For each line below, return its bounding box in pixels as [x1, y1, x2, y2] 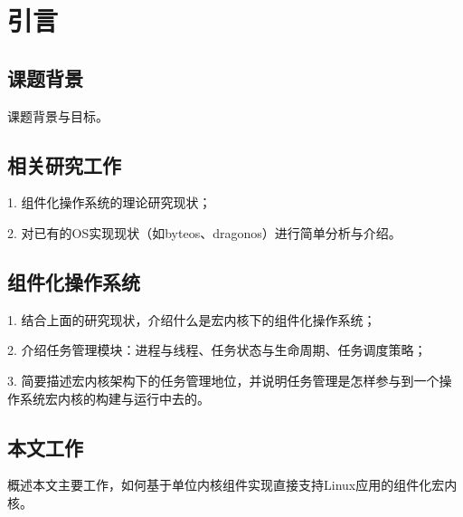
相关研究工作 [7, 150, 121, 178]
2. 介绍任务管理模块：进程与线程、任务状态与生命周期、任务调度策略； [7, 340, 427, 359]
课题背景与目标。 [7, 106, 109, 125]
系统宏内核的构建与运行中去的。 [19, 388, 210, 407]
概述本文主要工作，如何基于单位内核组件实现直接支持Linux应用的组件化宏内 [7, 475, 458, 494]
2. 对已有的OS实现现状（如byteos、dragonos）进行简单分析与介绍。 [7, 223, 402, 242]
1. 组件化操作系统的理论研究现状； [7, 193, 212, 212]
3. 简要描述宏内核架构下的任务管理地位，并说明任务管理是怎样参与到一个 [7, 370, 439, 389]
